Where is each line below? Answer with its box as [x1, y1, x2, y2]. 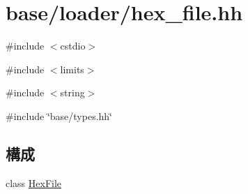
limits [60, 61, 84, 76]
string [60, 85, 85, 100]
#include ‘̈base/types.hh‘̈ [6, 108, 113, 123]
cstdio [60, 38, 86, 53]
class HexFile [6, 175, 62, 190]
